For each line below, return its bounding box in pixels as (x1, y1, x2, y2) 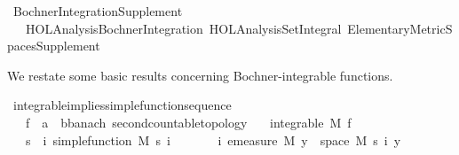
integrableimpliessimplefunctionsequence (12, 96, 232, 114)
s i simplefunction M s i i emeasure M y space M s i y (25, 130, 401, 149)
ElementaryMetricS (347, 19, 453, 37)
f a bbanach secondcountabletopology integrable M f (25, 112, 352, 131)
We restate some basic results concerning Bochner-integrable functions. (7, 66, 393, 84)
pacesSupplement (7, 36, 100, 55)
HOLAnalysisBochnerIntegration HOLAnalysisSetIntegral (25, 19, 342, 37)
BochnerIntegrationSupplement (12, 2, 183, 19)
